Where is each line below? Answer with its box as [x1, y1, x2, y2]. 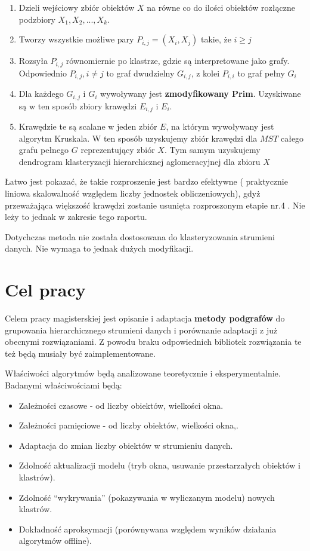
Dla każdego [18, 87, 64, 100]
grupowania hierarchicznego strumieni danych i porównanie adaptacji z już [5, 323, 278, 336]
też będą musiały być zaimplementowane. [5, 347, 156, 359]
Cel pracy [5, 277, 86, 302]
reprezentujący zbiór [80, 143, 155, 156]
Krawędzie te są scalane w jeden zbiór [18, 120, 157, 132]
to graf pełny [237, 66, 285, 79]
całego [280, 131, 304, 144]
